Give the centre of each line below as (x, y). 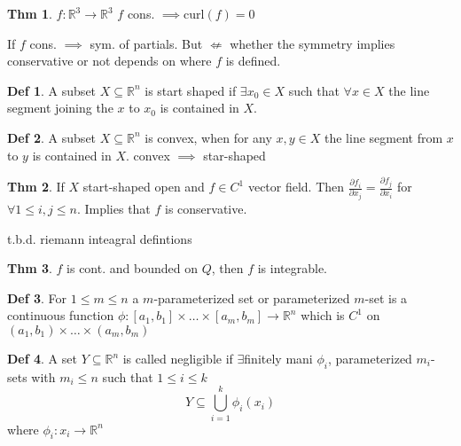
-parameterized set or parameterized (252, 297)
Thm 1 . (30, 13)
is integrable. (292, 268)
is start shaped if (191, 90)
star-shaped (234, 155)
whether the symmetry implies (313, 43)
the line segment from (383, 137)
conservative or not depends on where (109, 61)
